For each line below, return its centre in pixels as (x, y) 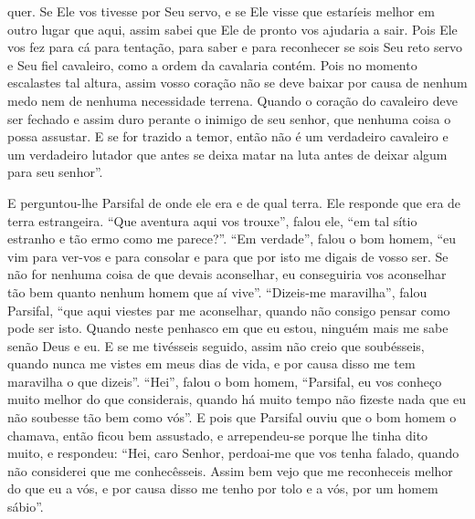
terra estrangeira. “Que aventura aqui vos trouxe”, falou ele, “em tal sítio (212, 220)
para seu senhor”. (55, 172)
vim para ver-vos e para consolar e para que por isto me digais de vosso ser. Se (228, 256)
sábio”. (26, 507)
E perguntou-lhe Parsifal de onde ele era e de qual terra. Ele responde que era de (234, 202)
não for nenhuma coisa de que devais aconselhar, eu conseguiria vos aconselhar (227, 274)
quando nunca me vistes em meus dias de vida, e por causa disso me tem (211, 363)
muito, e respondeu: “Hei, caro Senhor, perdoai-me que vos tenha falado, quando (233, 453)
